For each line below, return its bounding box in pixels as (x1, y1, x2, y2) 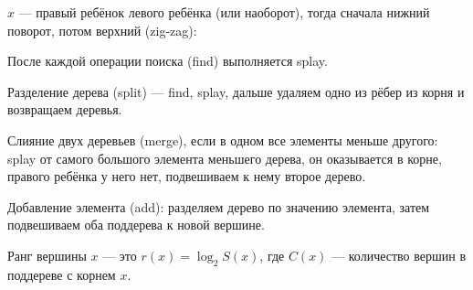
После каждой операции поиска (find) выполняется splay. (7, 51, 328, 70)
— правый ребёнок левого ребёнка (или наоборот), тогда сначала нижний (18, 3, 430, 21)
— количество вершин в (331, 245, 467, 264)
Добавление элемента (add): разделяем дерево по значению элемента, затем (7, 197, 430, 216)
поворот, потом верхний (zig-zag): (7, 20, 197, 39)
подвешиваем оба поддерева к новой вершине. (7, 215, 265, 234)
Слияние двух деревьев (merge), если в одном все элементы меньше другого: (7, 130, 438, 149)
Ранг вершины (7, 245, 87, 264)
